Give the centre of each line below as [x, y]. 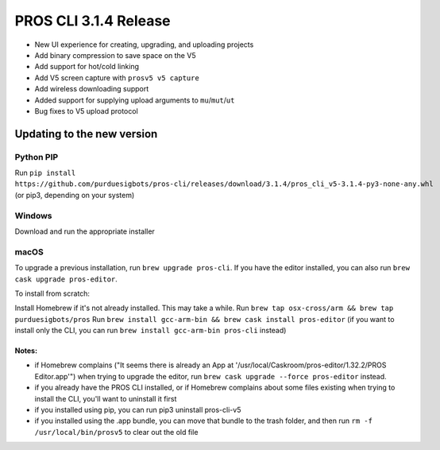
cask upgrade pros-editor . [66, 279]
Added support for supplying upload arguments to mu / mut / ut [135, 100]
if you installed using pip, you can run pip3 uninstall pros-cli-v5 [138, 410]
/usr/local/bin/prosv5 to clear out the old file [116, 432]
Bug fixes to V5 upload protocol [86, 111]
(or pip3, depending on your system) [75, 195]
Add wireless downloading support [92, 89]
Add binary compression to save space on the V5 [115, 55]
